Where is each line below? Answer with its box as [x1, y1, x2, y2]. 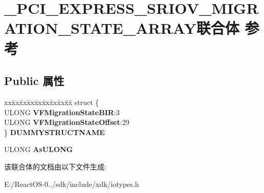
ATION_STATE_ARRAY [4, 17, 196, 38]
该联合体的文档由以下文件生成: [4, 161, 106, 171]
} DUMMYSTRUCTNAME [4, 126, 105, 137]
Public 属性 [4, 73, 64, 89]
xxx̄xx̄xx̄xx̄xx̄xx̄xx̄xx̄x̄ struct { [4, 96, 99, 107]
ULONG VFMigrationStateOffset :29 [4, 117, 129, 127]
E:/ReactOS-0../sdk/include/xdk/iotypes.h [4, 178, 139, 189]
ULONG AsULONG [4, 144, 73, 155]
